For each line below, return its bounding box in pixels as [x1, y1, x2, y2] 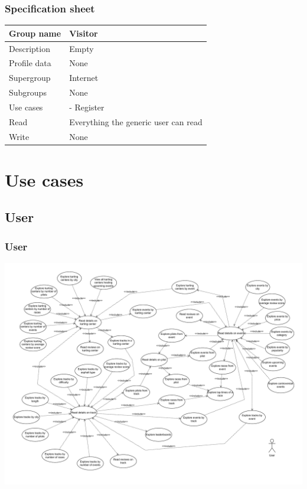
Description [9, 42, 50, 54]
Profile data [9, 57, 51, 69]
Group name [9, 27, 61, 39]
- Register [69, 100, 104, 113]
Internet [69, 71, 99, 84]
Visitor [69, 27, 98, 39]
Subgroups [9, 86, 47, 99]
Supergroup [9, 71, 51, 84]
